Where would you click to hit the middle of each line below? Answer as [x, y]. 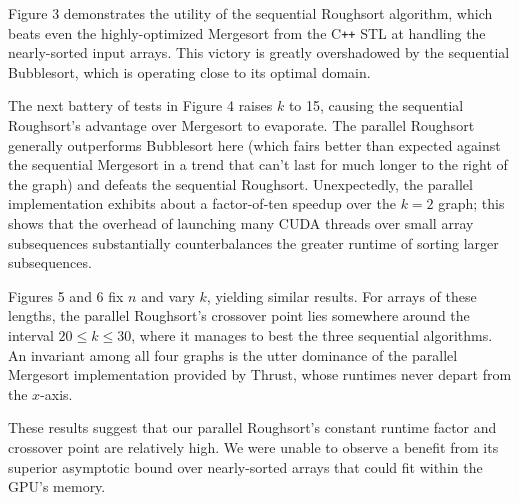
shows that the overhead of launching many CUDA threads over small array [241, 223]
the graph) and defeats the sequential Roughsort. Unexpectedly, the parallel [240, 183]
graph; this [471, 203]
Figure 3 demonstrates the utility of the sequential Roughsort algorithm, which [250, 13]
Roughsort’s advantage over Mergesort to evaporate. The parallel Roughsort [241, 125]
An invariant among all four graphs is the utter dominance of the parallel [233, 354]
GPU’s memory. [57, 486]
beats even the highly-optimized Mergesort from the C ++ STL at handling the [247, 32]
